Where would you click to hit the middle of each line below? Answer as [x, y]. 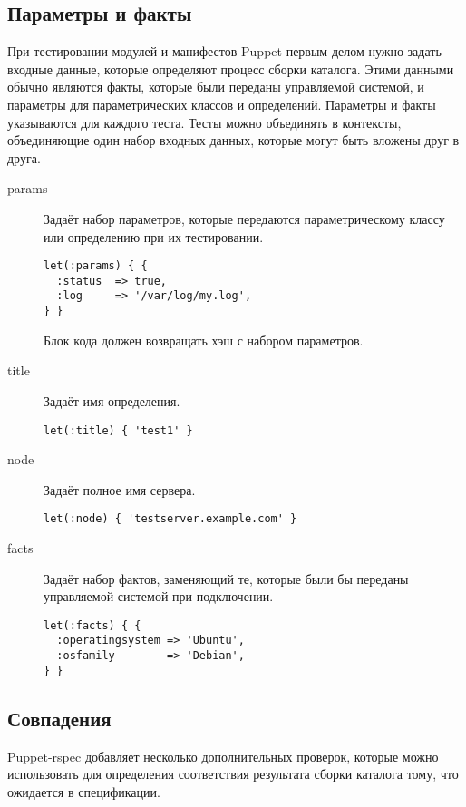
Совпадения [59, 718]
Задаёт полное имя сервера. [120, 489]
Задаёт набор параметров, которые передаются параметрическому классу [244, 218]
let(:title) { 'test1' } [118, 430]
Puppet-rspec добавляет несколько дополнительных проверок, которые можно [223, 756]
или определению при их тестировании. [154, 236]
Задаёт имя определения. [112, 400]
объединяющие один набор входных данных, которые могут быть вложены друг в [233, 140]
